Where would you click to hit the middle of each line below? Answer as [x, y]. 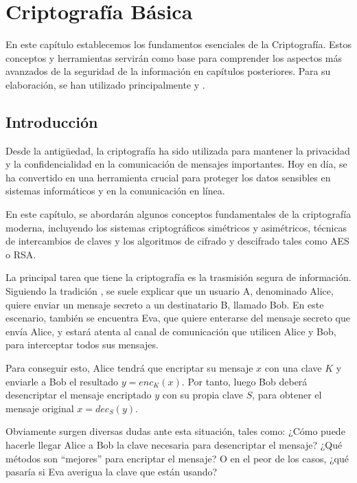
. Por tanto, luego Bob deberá [244, 381]
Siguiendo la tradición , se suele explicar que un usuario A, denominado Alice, [170, 291]
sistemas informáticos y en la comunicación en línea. [115, 191]
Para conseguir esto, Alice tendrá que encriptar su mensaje [129, 368]
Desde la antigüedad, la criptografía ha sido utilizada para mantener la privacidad [178, 150]
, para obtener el [287, 395]
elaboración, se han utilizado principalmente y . [105, 84]
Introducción [52, 121]
